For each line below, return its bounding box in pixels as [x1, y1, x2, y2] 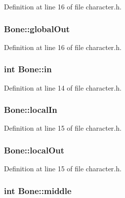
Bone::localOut [4, 144, 65, 156]
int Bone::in [4, 63, 52, 75]
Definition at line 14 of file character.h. [4, 82, 122, 93]
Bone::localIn [4, 103, 57, 116]
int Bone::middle [4, 184, 72, 197]
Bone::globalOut [4, 22, 70, 35]
